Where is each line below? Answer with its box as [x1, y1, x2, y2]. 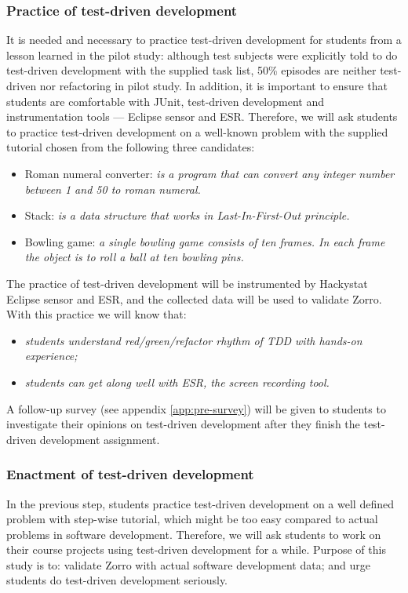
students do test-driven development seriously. [6, 572, 228, 588]
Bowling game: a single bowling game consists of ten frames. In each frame [24, 233, 385, 249]
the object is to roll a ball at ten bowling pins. [24, 249, 244, 265]
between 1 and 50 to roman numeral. [24, 180, 201, 197]
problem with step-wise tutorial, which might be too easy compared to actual [6, 511, 378, 527]
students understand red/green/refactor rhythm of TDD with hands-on [24, 332, 362, 348]
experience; [24, 347, 78, 364]
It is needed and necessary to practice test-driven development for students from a [6, 31, 402, 48]
